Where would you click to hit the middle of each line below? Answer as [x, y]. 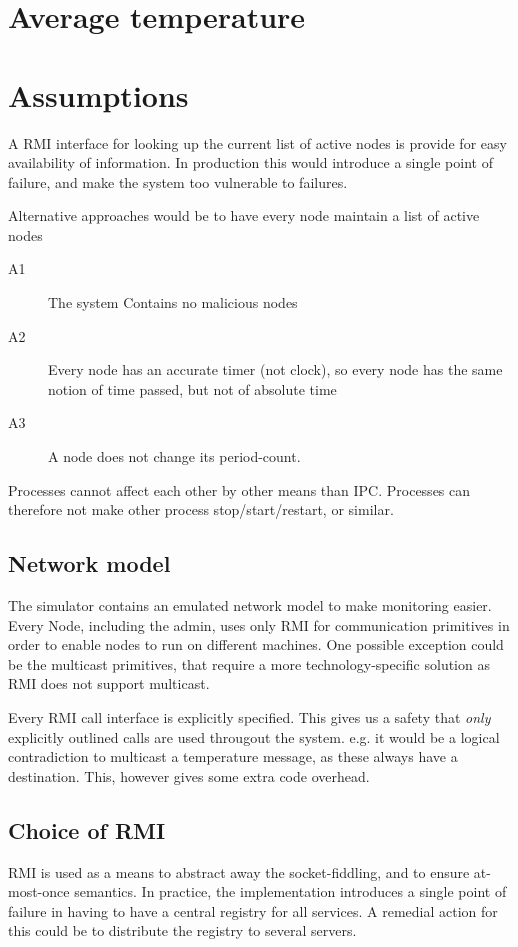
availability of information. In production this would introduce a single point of [250, 162]
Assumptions [98, 94]
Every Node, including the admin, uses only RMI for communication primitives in [259, 624]
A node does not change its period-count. [174, 456]
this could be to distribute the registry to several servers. [182, 930]
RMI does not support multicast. [109, 683]
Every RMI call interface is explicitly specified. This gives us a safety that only [249, 716]
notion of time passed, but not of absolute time [192, 388]
